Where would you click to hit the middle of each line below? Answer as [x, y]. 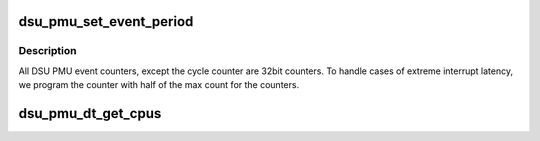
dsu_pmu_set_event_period [106, 21]
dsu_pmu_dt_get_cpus [90, 113]
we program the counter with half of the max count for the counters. [159, 85]
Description [47, 51]
